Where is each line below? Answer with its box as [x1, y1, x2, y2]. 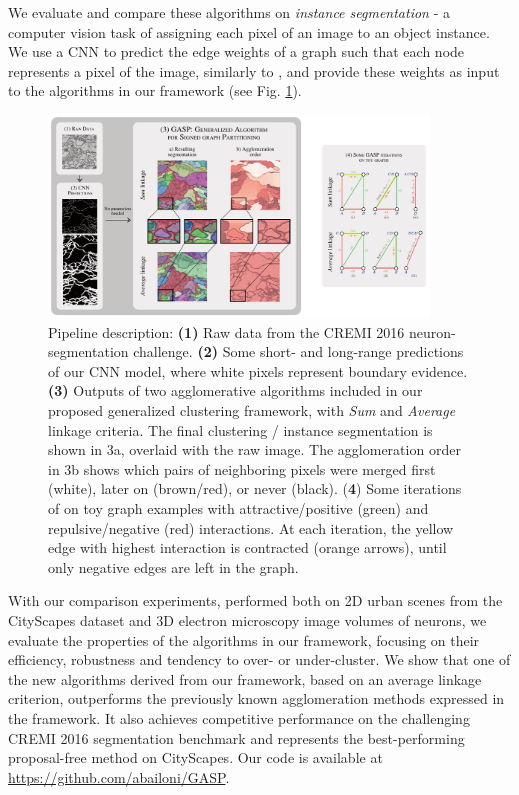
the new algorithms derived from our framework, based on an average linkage [8, 668, 482, 689]
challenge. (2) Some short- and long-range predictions [133, 341, 464, 362]
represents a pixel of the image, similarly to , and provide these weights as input [8, 60, 500, 81]
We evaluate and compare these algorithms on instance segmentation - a [8, 2, 450, 22]
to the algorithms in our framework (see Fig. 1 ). [8, 80, 302, 101]
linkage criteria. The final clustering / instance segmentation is [48, 419, 433, 440]
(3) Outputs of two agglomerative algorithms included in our [48, 380, 423, 401]
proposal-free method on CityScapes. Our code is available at [8, 747, 383, 768]
